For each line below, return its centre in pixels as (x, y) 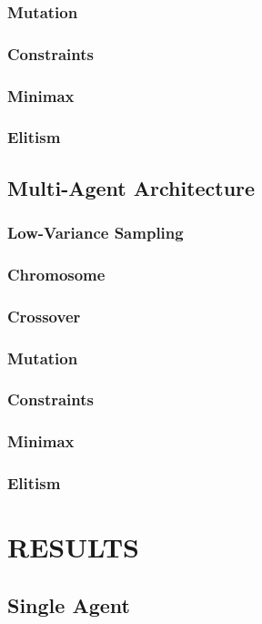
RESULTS (73, 547)
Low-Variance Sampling (96, 233)
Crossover (44, 316)
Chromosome (56, 274)
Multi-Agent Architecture (131, 187)
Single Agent (69, 604)
